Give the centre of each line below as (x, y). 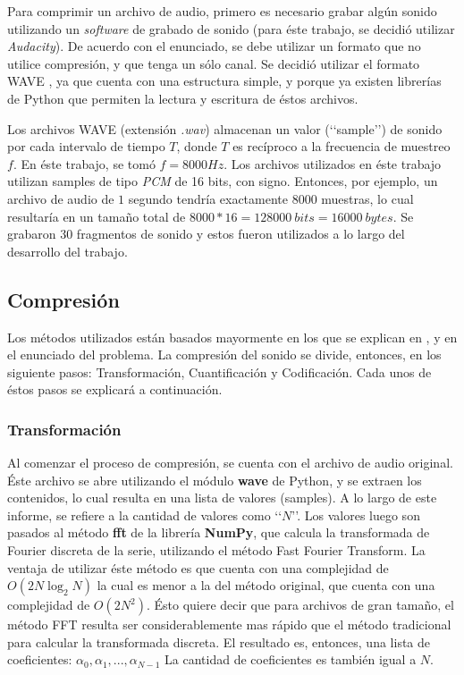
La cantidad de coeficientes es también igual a (291, 659)
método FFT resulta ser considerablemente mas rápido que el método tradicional (229, 624)
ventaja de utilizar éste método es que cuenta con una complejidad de (198, 567)
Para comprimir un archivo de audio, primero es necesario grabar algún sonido (222, 11)
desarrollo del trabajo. (67, 251)
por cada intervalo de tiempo (86, 146)
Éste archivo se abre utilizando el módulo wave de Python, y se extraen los (215, 480)
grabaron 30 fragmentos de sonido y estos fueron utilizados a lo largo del (206, 234)
